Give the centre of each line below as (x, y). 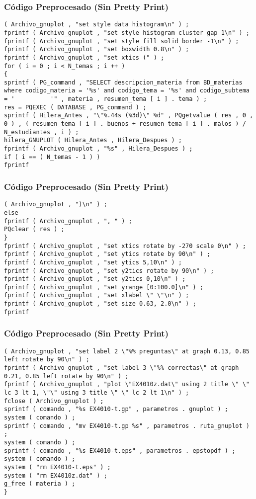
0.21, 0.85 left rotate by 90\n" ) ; (66, 376)
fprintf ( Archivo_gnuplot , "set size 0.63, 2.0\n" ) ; (100, 304)
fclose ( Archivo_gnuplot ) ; (54, 401)
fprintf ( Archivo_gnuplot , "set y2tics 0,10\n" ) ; (95, 279)
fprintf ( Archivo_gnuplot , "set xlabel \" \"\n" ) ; (97, 295)
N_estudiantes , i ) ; (42, 132)
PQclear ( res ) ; (34, 229)
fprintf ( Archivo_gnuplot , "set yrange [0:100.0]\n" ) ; (104, 287)
